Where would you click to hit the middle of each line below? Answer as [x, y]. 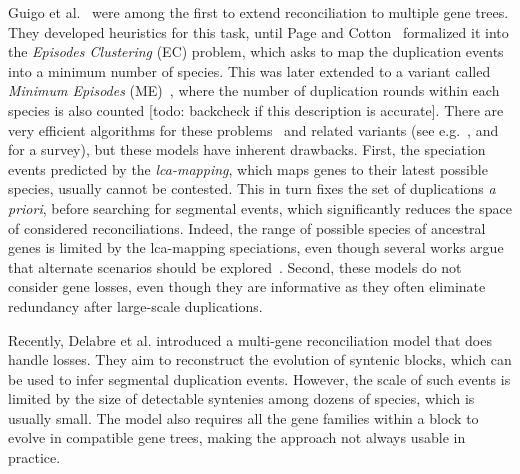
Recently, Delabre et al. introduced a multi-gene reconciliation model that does [250, 339]
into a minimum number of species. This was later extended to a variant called [249, 70]
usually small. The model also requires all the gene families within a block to [243, 417]
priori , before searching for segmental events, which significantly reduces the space [260, 207]
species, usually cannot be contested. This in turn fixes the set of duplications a [252, 188]
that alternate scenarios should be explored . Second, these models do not [235, 266]
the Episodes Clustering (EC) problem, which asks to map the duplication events [256, 51]
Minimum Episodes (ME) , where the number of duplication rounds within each [254, 90]
